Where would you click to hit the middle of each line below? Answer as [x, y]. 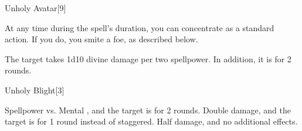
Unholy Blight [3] [35, 90]
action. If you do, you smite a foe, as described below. [101, 39]
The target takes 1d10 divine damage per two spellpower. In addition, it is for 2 [148, 58]
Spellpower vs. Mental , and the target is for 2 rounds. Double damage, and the [148, 110]
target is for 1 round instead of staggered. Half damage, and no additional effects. [151, 121]
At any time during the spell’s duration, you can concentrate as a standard [140, 27]
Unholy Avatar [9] [35, 8]
